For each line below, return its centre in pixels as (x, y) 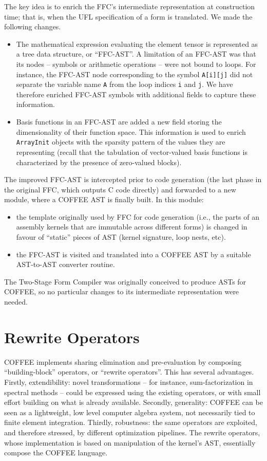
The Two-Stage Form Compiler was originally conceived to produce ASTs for (125, 281)
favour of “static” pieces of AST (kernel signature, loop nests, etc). (121, 237)
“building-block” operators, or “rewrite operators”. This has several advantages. (129, 372)
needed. (16, 302)
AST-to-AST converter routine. (65, 264)
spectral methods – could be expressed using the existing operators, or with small (132, 392)
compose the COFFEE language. (56, 453)
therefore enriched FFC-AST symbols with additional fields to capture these (136, 94)
